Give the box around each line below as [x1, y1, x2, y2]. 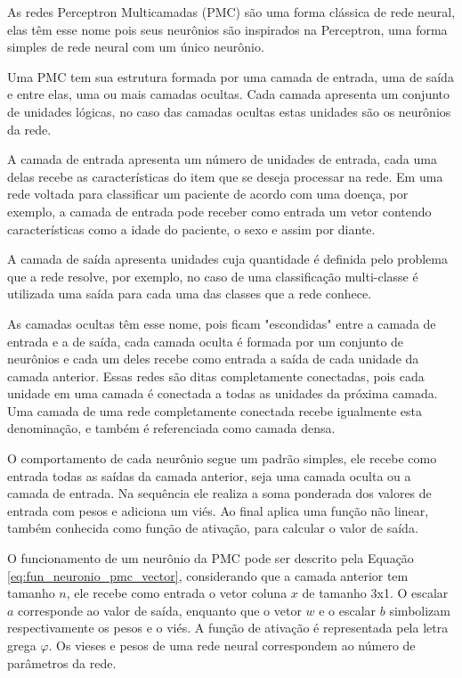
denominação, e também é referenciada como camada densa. [7, 419, 336, 437]
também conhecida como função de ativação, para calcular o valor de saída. [7, 519, 418, 537]
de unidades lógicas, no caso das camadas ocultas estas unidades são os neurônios [7, 102, 451, 120]
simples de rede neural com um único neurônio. [7, 37, 264, 56]
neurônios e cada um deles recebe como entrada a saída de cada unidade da [7, 349, 419, 368]
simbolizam [389, 600, 450, 619]
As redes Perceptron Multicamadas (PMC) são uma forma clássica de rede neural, [7, 3, 456, 20]
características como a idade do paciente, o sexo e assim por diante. [7, 219, 376, 238]
